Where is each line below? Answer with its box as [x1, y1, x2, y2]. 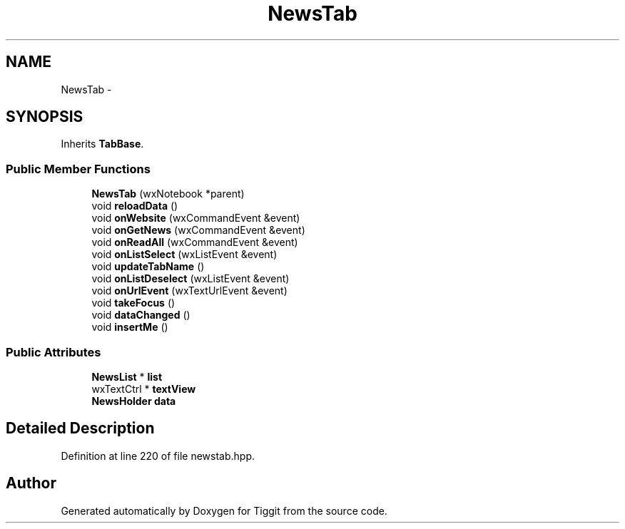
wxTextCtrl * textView [91, 382, 196, 395]
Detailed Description [6, 419, 155, 438]
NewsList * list [91, 370, 163, 383]
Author [6, 474, 56, 493]
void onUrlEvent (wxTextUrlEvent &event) [91, 284, 288, 297]
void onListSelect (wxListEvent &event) [91, 248, 278, 261]
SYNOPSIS [6, 108, 83, 126]
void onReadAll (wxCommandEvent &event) [91, 236, 298, 249]
